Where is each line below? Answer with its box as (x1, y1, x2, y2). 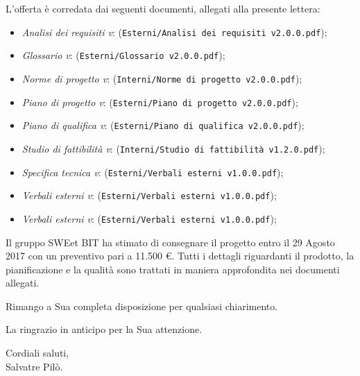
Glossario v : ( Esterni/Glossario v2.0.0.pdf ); (22, 48, 225, 62)
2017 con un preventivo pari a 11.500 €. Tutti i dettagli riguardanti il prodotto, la (6, 248, 354, 263)
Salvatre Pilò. (6, 359, 63, 373)
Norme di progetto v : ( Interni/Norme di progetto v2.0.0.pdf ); (22, 71, 302, 85)
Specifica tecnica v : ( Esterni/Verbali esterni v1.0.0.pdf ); (22, 164, 284, 179)
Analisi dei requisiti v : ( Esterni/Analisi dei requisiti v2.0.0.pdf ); (22, 24, 327, 39)
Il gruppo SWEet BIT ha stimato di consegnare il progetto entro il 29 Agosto (6, 234, 335, 249)
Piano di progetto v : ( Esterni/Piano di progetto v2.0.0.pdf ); (22, 94, 298, 109)
